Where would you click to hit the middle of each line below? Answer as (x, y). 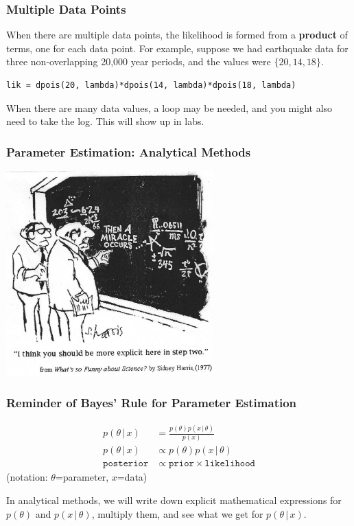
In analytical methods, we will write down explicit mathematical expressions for (174, 500)
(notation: (27, 477)
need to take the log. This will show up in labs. (105, 121)
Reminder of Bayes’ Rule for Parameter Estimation (152, 403)
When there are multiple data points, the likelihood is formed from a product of (177, 35)
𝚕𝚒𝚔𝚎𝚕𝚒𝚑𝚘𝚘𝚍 (230, 464)
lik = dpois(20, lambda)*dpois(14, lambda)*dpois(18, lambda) (151, 85)
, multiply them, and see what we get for (177, 513)
